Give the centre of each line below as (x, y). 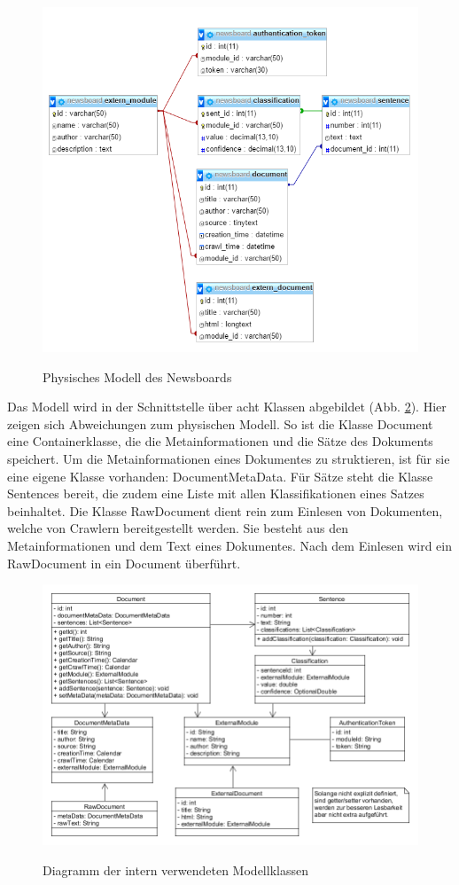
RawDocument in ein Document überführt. (124, 563)
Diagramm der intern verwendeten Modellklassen (175, 870)
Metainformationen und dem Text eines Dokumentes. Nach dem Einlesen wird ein (229, 545)
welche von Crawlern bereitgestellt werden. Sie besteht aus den (178, 528)
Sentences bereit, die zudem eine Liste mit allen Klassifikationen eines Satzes (216, 493)
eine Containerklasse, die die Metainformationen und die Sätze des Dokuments (220, 441)
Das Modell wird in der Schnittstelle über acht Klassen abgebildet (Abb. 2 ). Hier (227, 407)
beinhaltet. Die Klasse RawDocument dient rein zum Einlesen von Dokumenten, (225, 510)
